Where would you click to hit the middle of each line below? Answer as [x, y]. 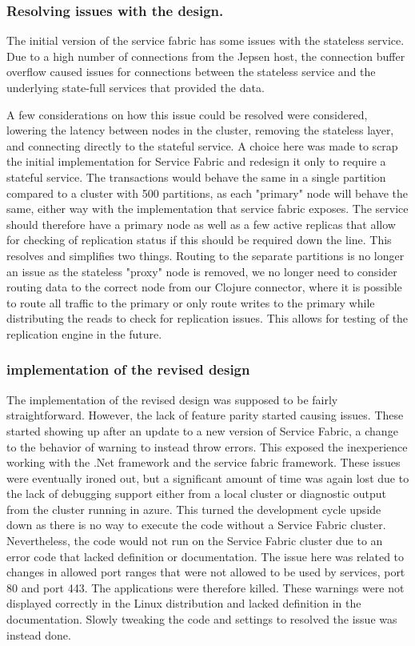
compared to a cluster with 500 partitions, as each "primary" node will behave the [207, 193]
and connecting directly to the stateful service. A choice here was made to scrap [202, 145]
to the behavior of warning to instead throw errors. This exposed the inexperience [207, 446]
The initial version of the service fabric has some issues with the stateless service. [206, 40]
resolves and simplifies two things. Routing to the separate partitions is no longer [206, 255]
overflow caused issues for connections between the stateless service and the [191, 72]
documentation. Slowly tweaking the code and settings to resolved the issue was [202, 619]
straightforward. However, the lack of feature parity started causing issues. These [205, 415]
